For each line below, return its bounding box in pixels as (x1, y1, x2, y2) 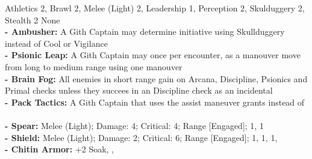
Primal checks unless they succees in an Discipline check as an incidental (5, 84, 273, 97)
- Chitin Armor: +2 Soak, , (5, 143, 114, 155)
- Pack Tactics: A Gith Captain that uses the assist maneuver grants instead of (5, 95, 305, 108)
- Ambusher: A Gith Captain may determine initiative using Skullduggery (5, 25, 285, 38)
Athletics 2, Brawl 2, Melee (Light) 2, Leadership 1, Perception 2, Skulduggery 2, (5, 2, 305, 14)
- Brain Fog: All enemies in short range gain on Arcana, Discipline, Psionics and (5, 72, 308, 85)
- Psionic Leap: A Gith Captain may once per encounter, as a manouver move (5, 49, 301, 61)
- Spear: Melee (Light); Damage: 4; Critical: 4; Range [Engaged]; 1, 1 (5, 119, 264, 131)
